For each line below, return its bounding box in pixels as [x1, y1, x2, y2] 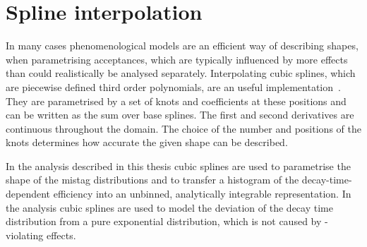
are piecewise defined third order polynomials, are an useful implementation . [6, 79, 341, 94]
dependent [6, 186, 51, 201]
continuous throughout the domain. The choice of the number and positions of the [6, 121, 361, 135]
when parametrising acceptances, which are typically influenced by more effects [6, 52, 348, 66]
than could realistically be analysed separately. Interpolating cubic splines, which [6, 66, 356, 80]
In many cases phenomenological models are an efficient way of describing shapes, [6, 38, 359, 53]
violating [6, 227, 44, 242]
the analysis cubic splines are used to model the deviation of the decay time [6, 200, 333, 215]
